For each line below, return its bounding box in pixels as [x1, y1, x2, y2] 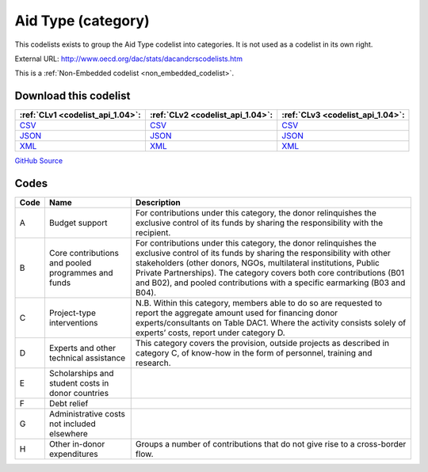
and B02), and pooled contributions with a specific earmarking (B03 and [135, 277, 406, 288]
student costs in [48, 378, 109, 389]
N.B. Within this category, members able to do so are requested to [135, 298, 383, 309]
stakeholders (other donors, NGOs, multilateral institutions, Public [135, 257, 380, 268]
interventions [48, 318, 98, 329]
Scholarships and [48, 368, 114, 379]
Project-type [48, 307, 97, 318]
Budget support [48, 218, 108, 229]
